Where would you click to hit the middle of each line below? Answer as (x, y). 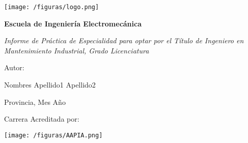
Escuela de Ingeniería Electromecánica (73, 23)
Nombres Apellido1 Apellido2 (50, 85)
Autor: (14, 67)
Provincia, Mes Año (35, 102)
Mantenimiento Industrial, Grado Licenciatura (77, 50)
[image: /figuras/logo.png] (52, 7)
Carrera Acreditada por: (42, 119)
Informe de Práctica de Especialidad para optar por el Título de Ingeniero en (124, 40)
